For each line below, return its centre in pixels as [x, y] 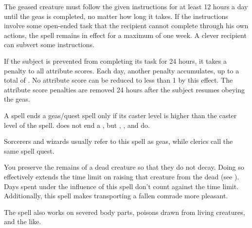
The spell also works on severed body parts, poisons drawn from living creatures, [125, 212]
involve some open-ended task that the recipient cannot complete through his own [126, 26]
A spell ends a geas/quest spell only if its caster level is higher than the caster [120, 115]
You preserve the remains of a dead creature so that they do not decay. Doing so [124, 167]
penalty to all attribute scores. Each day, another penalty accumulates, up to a [122, 70]
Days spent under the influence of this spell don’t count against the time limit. [121, 186]
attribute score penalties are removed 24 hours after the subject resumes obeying [124, 89]
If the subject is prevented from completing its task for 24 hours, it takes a [115, 61]
